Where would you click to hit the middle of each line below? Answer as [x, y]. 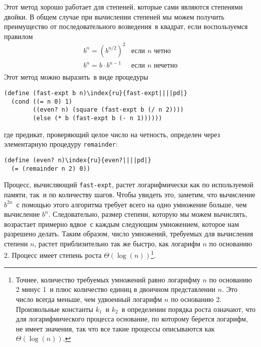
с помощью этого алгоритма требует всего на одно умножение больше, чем [132, 204]
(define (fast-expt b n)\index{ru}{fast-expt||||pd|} [96, 93]
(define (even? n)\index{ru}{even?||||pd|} [78, 160]
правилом [19, 36]
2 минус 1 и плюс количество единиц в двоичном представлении [116, 289]
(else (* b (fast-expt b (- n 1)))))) [97, 118]
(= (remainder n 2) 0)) [51, 168]
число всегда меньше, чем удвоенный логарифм [89, 299]
